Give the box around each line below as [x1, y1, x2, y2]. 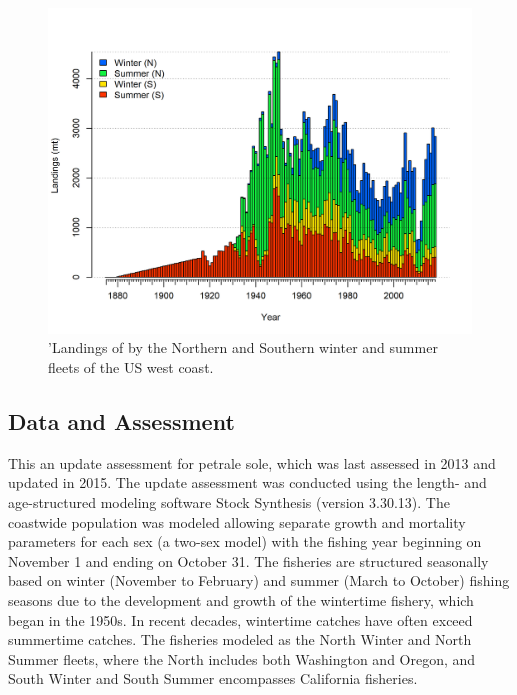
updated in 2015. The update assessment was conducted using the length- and [8, 472, 487, 493]
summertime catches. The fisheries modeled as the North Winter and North [8, 629, 472, 650]
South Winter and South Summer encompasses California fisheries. [8, 668, 418, 689]
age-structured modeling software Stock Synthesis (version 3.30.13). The [8, 492, 450, 513]
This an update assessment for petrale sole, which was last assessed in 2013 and [8, 452, 496, 473]
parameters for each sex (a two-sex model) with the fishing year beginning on [8, 531, 482, 552]
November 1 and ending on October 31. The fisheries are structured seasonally [8, 550, 489, 571]
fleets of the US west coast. [48, 357, 214, 378]
